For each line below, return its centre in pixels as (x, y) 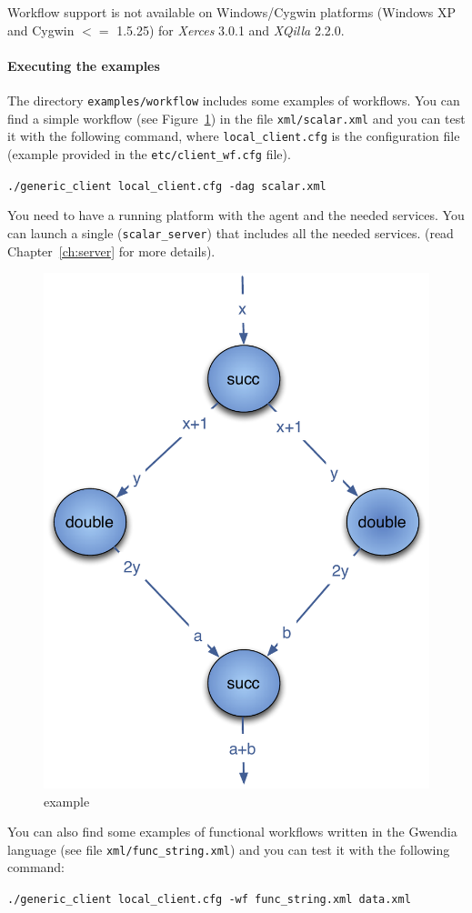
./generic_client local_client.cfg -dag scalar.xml (167, 186)
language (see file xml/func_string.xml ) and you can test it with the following (229, 849)
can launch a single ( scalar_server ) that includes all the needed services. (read (231, 232)
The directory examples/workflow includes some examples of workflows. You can (234, 100)
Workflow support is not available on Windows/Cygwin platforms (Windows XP (232, 12)
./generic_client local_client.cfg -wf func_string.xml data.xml (209, 899)
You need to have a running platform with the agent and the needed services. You (236, 215)
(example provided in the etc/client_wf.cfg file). (149, 153)
